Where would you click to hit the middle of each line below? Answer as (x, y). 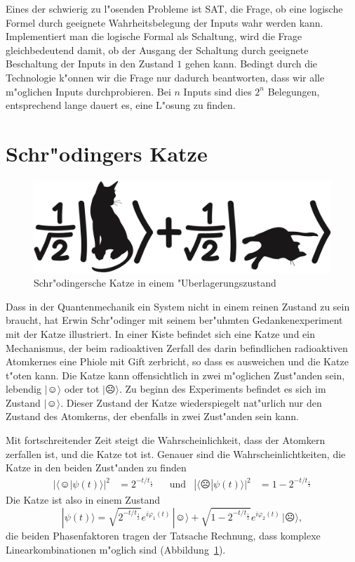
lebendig (24, 389)
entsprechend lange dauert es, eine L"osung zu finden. (121, 105)
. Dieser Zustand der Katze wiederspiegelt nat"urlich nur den (191, 402)
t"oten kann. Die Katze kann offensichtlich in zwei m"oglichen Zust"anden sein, (175, 375)
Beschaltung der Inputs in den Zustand (90, 64)
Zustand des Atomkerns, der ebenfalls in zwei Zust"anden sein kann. (152, 416)
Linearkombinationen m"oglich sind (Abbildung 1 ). (116, 549)
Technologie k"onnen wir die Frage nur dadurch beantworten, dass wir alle (165, 77)
